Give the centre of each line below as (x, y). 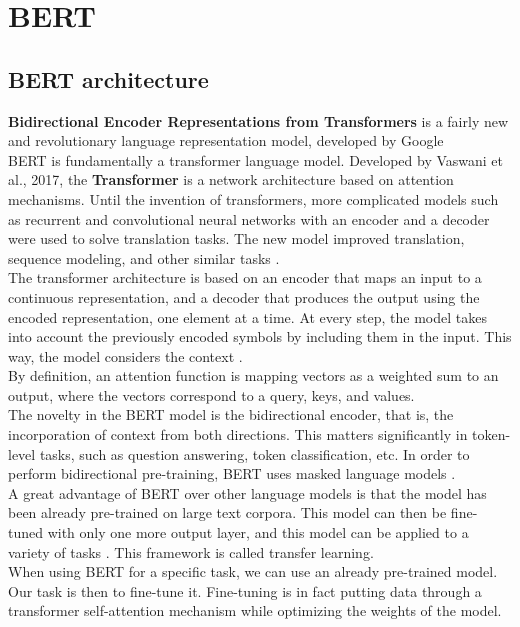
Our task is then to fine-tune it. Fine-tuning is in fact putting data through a (245, 590)
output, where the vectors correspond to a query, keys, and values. (211, 394)
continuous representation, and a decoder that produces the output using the (244, 296)
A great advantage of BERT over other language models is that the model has (247, 492)
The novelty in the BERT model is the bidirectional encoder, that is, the (231, 414)
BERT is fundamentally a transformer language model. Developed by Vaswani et (256, 159)
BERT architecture (108, 78)
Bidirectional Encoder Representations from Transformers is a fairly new (258, 120)
